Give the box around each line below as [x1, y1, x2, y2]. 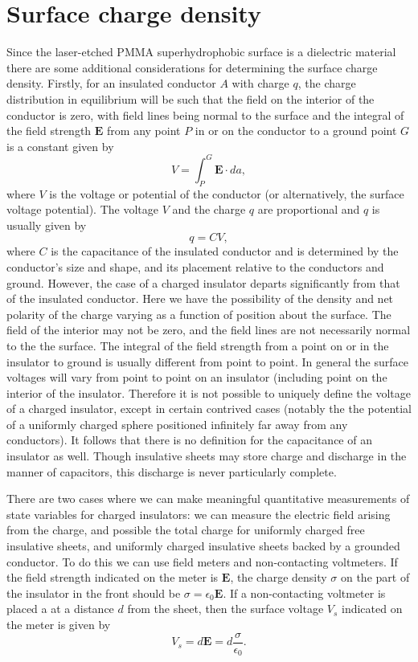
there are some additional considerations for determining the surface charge [6, 59, 378, 76]
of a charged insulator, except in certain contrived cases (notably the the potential [6, 400, 412, 417]
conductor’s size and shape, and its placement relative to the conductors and [6, 258, 384, 275]
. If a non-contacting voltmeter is [223, 584, 386, 601]
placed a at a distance [6, 600, 114, 617]
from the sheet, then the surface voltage [127, 600, 324, 617]
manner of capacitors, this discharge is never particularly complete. [6, 463, 337, 480]
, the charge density [230, 569, 327, 586]
